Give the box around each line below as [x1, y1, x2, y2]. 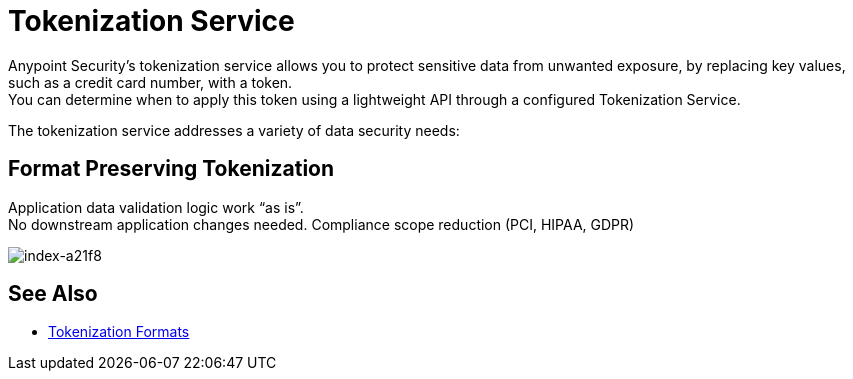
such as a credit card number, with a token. [8, 73, 293, 91]
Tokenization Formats [48, 323, 190, 341]
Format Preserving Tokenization [8, 156, 335, 182]
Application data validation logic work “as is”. [8, 198, 304, 216]
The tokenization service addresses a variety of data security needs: [8, 121, 460, 139]
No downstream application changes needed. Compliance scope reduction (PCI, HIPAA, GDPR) [8, 215, 635, 233]
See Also [8, 281, 98, 307]
